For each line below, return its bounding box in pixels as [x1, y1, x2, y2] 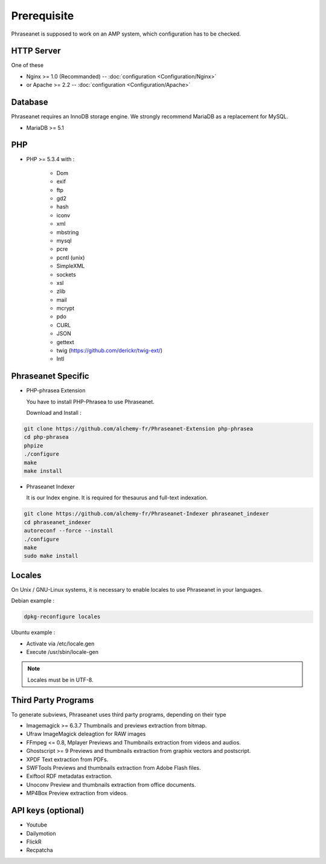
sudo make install [24, 552, 78, 560]
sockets [56, 270, 77, 278]
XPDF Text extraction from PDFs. [26, 755, 109, 763]
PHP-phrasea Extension [26, 387, 86, 394]
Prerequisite [11, 9, 74, 22]
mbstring [56, 228, 79, 235]
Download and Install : [26, 409, 81, 417]
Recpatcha [26, 846, 54, 854]
